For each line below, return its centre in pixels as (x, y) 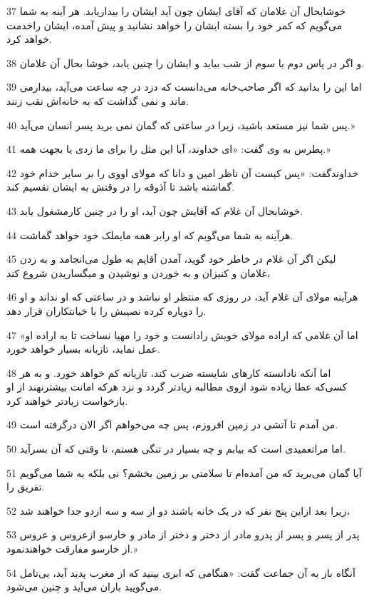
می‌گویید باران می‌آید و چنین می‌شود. (84, 587)
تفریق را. (26, 487)
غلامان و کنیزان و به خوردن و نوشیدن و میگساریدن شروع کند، (139, 272)
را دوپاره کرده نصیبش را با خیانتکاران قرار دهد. (106, 310)
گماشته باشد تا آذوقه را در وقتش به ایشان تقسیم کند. (121, 187)
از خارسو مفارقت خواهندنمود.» (72, 549)
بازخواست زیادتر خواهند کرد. (67, 400)
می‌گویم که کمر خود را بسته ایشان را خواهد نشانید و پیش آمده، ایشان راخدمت (175, 25)
